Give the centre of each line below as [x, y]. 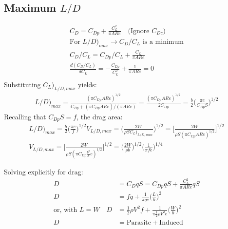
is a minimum [163, 42]
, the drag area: [100, 116]
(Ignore [139, 31]
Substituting [22, 84]
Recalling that [25, 116]
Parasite [139, 223]
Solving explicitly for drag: [44, 171]
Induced [171, 223]
